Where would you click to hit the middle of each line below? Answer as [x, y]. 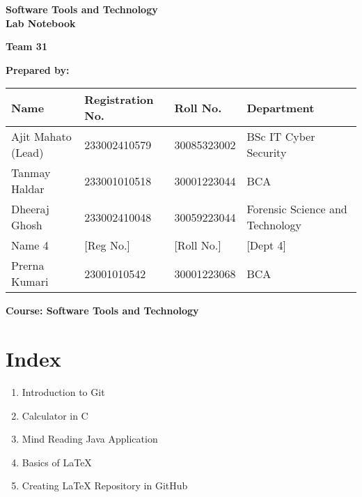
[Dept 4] [267, 245]
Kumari [30, 282]
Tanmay [31, 173]
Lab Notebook [41, 23]
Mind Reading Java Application [90, 439]
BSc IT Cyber [281, 137]
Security [267, 153]
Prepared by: [38, 69]
